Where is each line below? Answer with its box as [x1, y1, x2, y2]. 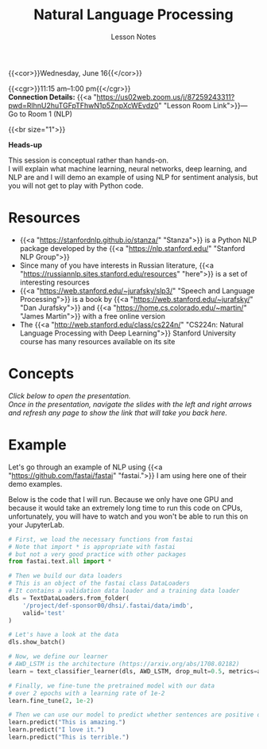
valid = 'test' [22, 609, 66, 617]
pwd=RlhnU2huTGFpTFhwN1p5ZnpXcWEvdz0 [8, 100, 159, 110]
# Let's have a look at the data [8, 631, 119, 639]
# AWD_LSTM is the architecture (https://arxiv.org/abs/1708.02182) [8, 660, 240, 668]
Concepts [8, 365, 74, 383]
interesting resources [19, 277, 90, 287]
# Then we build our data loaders [8, 572, 123, 580]
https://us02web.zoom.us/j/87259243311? [96, 92, 235, 101]
